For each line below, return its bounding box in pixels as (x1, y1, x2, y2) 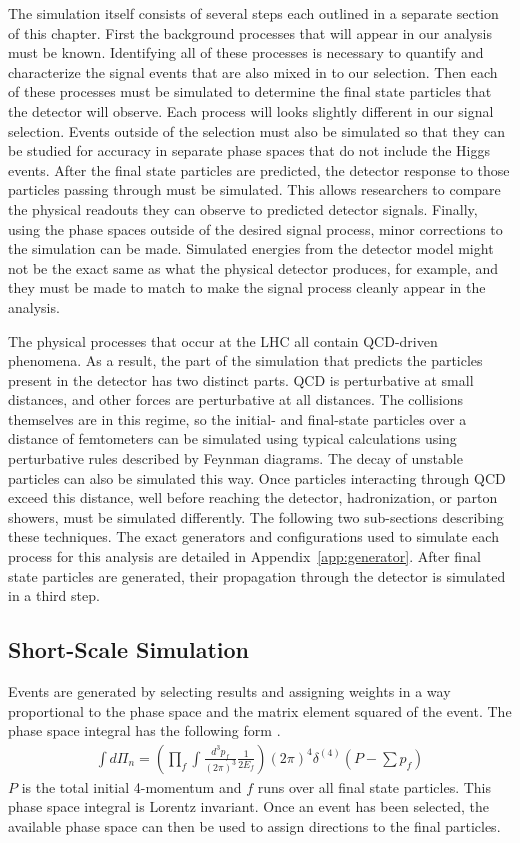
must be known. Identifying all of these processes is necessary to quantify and (8, 42, 484, 63)
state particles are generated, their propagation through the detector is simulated (8, 565, 506, 586)
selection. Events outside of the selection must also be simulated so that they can (8, 120, 505, 141)
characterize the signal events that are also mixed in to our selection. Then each (8, 61, 498, 82)
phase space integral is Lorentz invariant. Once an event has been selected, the (8, 796, 489, 817)
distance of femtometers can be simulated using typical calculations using (8, 428, 457, 449)
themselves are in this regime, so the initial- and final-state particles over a (8, 408, 467, 429)
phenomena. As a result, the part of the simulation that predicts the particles (8, 350, 483, 371)
